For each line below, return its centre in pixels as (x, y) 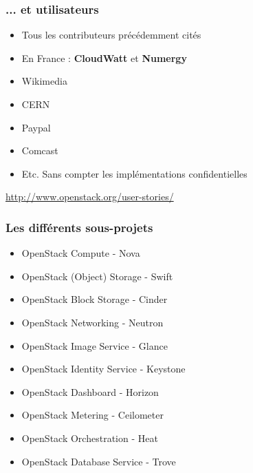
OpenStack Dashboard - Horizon (90, 391)
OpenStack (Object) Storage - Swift (97, 276)
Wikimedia (44, 81)
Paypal (36, 127)
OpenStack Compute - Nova (81, 253)
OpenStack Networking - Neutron (92, 322)
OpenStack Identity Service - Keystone (103, 369)
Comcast (40, 150)
